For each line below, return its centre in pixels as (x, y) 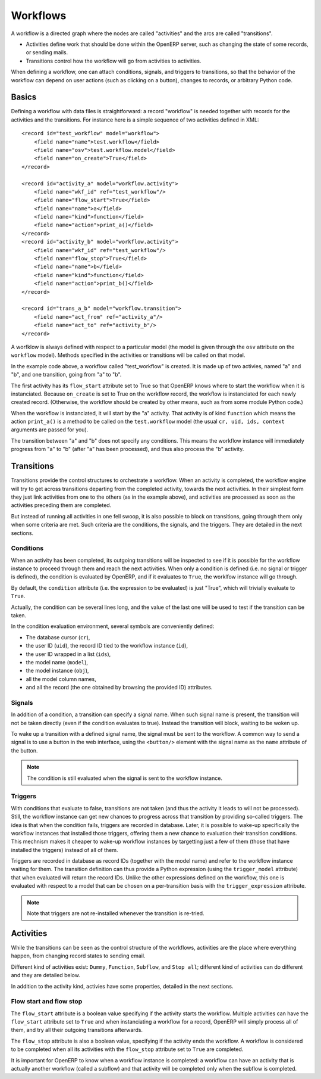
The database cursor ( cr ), (58, 637)
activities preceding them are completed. (61, 505)
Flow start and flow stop (47, 1002)
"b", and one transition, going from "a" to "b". (66, 375)
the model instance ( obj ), (57, 671)
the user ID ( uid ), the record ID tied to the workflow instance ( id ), (107, 646)
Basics (24, 97)
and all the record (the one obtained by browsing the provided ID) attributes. (119, 688)
